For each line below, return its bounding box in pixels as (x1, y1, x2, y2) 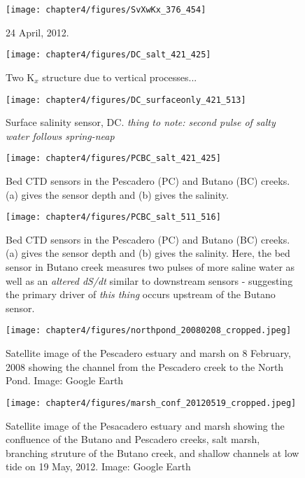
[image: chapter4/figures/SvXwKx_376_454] (6, 5, 206, 15)
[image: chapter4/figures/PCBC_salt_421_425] (6, 153, 221, 164)
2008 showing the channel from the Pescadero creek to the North (6, 359, 284, 374)
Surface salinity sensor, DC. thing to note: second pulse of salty (6, 115, 276, 129)
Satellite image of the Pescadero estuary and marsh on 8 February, (6, 346, 291, 360)
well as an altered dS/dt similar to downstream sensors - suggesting (6, 273, 293, 288)
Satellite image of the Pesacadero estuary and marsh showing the (6, 418, 285, 433)
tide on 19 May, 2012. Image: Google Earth (6, 459, 191, 474)
